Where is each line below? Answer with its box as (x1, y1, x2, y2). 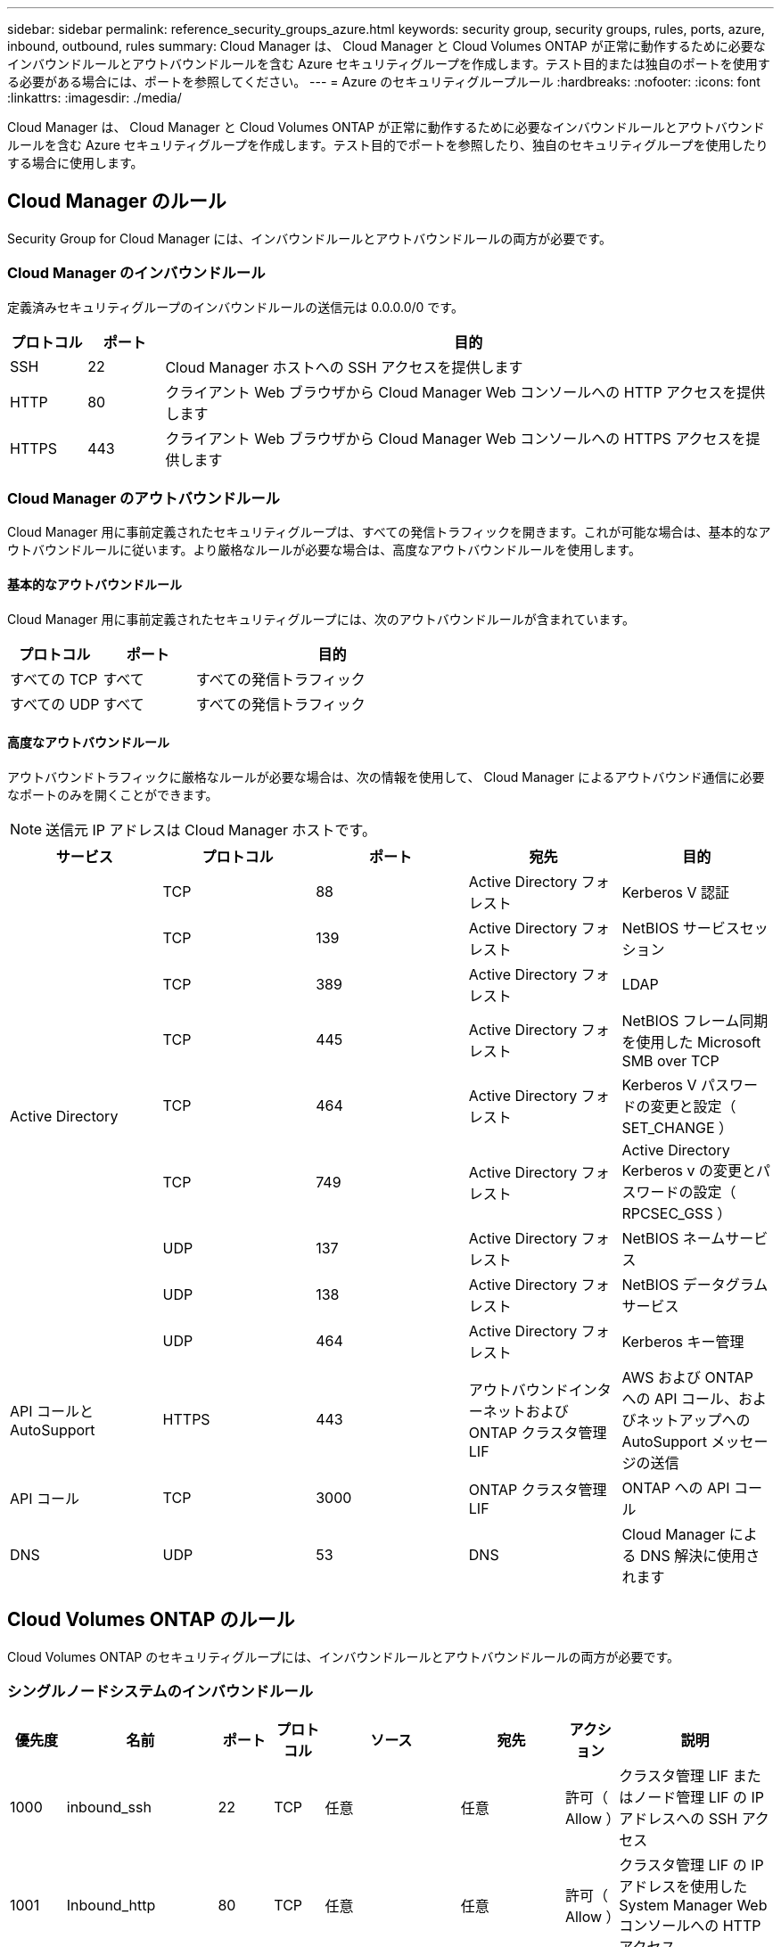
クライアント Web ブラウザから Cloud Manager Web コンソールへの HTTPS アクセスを (165, 429, 746, 448)
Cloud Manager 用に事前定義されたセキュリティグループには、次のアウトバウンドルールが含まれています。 (7, 611, 635, 627)
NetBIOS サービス (621, 918, 740, 937)
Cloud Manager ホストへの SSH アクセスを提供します (165, 357, 523, 376)
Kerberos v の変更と (621, 1161, 757, 1179)
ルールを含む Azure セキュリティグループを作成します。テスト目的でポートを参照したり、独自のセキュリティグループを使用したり (7, 137, 769, 152)
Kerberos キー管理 (621, 1332, 744, 1351)
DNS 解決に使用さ (639, 1546, 760, 1565)
